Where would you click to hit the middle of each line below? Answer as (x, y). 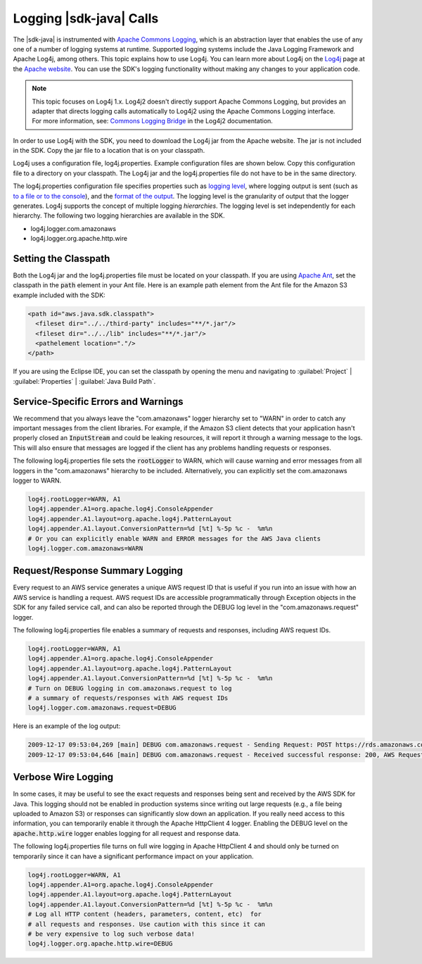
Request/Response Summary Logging (98, 571)
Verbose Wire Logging (63, 777)
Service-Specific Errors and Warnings (98, 401)
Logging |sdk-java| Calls (86, 18)
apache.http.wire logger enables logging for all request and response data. (127, 833)
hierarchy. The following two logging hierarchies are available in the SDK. (119, 215)
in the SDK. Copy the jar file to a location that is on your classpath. (109, 151)
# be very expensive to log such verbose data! (111, 934)
